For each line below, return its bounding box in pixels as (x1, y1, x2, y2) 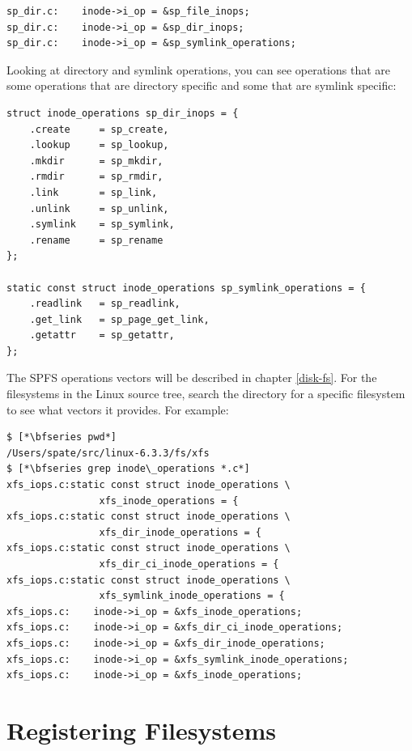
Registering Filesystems (6, 713, 276, 746)
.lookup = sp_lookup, (29, 139, 169, 151)
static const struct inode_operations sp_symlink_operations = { (6, 282, 366, 294)
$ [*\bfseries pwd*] (6, 431, 117, 443)
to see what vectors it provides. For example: (6, 401, 229, 418)
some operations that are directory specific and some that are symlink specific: (6, 77, 397, 94)
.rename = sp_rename (29, 234, 164, 246)
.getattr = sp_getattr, (29, 329, 175, 342)
